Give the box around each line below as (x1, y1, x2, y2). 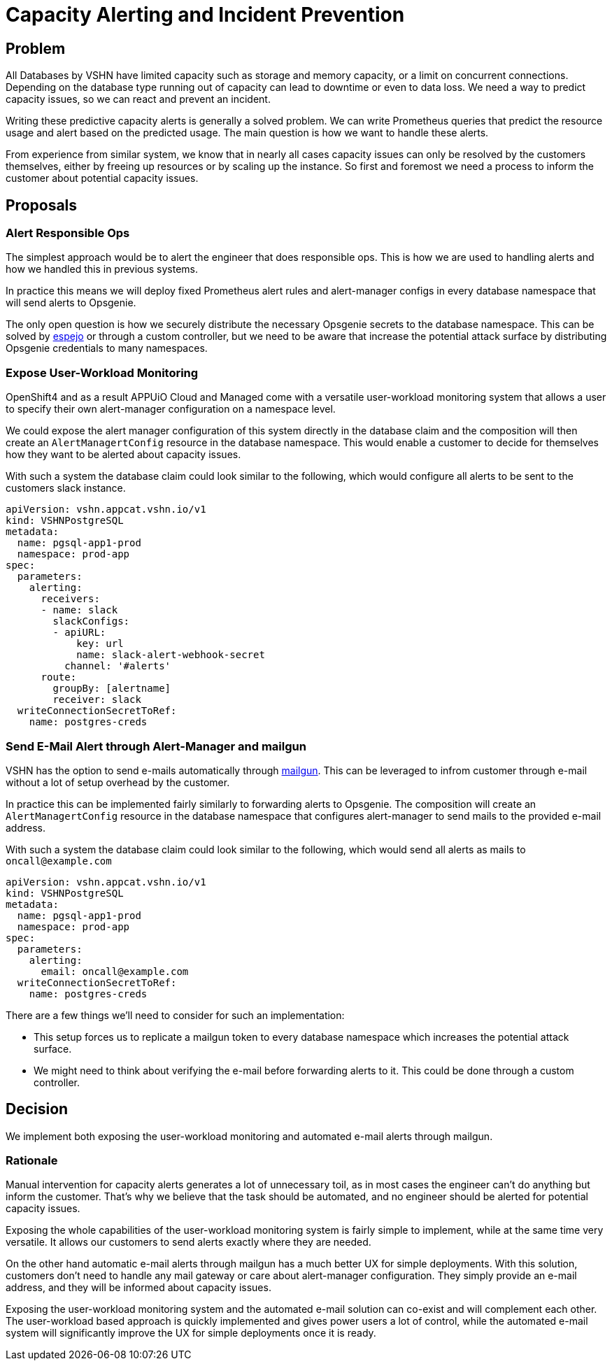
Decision (6, 1100, 69, 1118)
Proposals (6, 196, 78, 214)
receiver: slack (52, 694, 141, 706)
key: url (76, 638, 124, 650)
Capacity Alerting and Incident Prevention (6, 3, 405, 27)
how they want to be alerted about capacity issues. (6, 448, 241, 461)
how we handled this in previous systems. (6, 263, 199, 276)
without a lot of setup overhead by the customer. (6, 776, 230, 788)
